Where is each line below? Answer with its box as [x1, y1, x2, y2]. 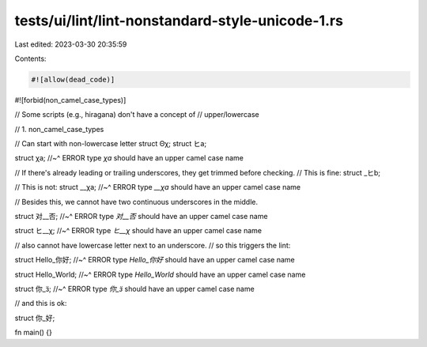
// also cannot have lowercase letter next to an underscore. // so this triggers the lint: [14, 240, 291, 250]
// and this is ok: [14, 299, 67, 308]
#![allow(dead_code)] [31, 75, 115, 84]
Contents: [14, 54, 47, 63]
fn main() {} [14, 328, 53, 338]
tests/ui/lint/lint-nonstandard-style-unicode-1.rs [14, 12, 344, 29]
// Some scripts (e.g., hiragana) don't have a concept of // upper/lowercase [14, 110, 260, 119]
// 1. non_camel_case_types [14, 124, 104, 134]
